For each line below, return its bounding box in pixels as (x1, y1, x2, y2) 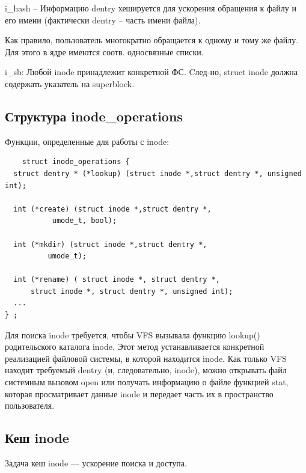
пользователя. (5, 399, 55, 412)
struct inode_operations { (22, 157, 130, 166)
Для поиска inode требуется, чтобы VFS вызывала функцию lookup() (5, 328, 260, 341)
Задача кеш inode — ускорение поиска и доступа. (5, 457, 187, 469)
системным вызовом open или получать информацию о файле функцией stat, (5, 376, 289, 388)
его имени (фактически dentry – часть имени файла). (5, 13, 201, 26)
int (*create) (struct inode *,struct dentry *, (13, 204, 212, 213)
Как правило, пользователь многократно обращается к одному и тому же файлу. (5, 34, 299, 46)
